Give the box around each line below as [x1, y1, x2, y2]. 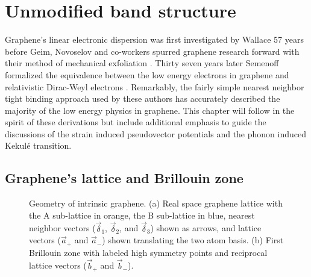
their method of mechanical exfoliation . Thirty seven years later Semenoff [5, 57, 279, 69]
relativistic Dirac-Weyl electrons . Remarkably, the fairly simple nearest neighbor [5, 80, 304, 93]
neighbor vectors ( [29, 222, 96, 234]
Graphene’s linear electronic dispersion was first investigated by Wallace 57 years [5, 33, 304, 46]
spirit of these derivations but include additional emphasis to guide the [5, 116, 266, 128]
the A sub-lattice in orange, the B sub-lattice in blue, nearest [29, 208, 255, 221]
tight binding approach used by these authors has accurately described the [5, 92, 280, 105]
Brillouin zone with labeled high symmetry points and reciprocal [29, 246, 268, 258]
